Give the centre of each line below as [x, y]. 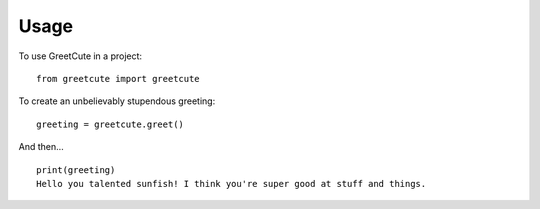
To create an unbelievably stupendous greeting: [117, 101]
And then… [41, 147]
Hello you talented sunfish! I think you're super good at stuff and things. [231, 183]
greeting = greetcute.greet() [110, 124]
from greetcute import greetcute [118, 78]
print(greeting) [76, 169]
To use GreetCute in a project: [80, 56]
